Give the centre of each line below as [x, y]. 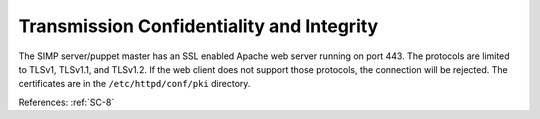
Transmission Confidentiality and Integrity [198, 26]
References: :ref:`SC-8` [66, 102]
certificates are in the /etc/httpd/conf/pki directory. [134, 84]
